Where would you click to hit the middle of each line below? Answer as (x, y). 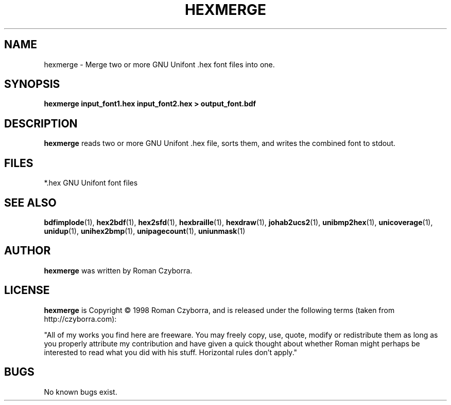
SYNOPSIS (32, 84)
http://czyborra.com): (80, 319)
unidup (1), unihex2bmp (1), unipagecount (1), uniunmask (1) (145, 231)
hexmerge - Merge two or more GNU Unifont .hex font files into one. (159, 64)
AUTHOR (28, 251)
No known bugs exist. (81, 392)
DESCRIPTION (41, 123)
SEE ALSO (30, 202)
